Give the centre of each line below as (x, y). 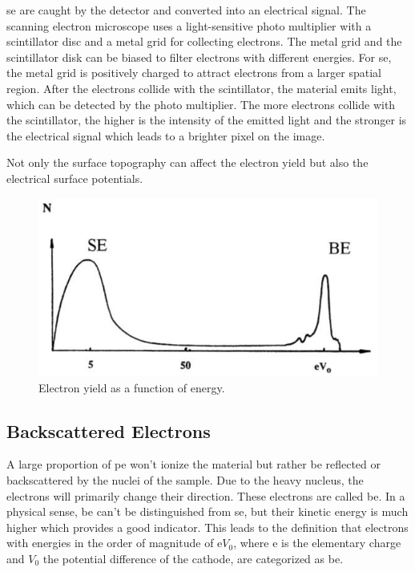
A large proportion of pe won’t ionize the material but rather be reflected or (194, 464)
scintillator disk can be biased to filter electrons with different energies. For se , (199, 57)
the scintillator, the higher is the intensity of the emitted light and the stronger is (207, 120)
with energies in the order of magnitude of (110, 543)
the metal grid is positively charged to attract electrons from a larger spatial (194, 73)
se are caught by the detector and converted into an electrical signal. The (186, 10)
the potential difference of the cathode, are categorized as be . (193, 558)
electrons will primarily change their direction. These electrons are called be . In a (206, 495)
